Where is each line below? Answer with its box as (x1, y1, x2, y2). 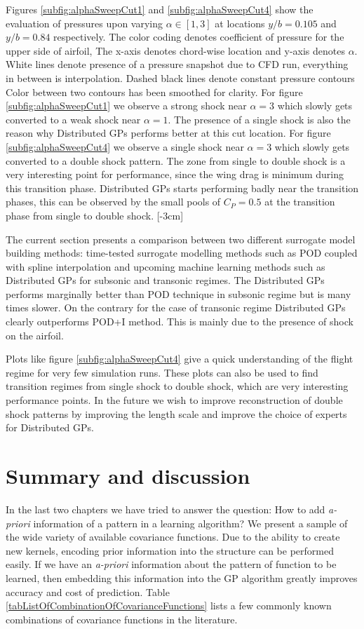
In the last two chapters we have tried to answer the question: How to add (6, 501, 325, 516)
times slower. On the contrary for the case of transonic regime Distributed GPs (6, 300, 346, 315)
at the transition (264, 194, 335, 209)
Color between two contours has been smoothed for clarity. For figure (6, 84, 303, 99)
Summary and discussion (6, 461, 250, 489)
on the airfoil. (6, 327, 64, 342)
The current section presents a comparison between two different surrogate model (6, 231, 356, 246)
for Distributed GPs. (6, 420, 94, 435)
